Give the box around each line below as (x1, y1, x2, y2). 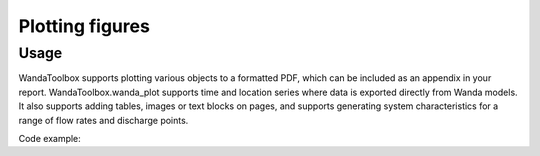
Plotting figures (18, 15, 150, 37)
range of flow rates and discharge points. (18, 114, 189, 126)
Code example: (18, 132, 82, 144)
